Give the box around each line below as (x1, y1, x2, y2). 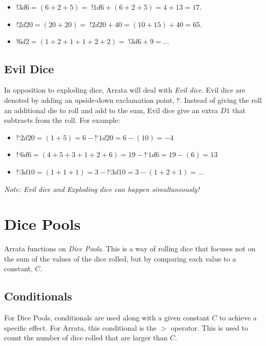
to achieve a (219, 312, 257, 323)
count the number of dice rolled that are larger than (4, 332, 168, 343)
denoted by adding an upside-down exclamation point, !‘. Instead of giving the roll (4, 94, 262, 105)
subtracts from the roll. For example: (4, 115, 120, 125)
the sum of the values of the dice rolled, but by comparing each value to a (4, 253, 236, 264)
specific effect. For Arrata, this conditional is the (4, 322, 157, 333)
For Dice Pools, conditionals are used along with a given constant (4, 312, 210, 323)
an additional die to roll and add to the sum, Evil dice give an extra (4, 104, 218, 115)
